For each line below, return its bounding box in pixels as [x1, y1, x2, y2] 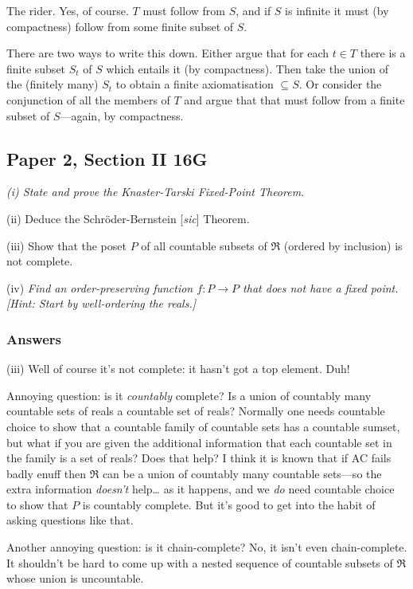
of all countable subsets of [141, 237, 267, 253]
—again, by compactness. [60, 107, 184, 124]
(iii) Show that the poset [6, 237, 127, 253]
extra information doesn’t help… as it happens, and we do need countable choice [6, 481, 395, 497]
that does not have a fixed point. [243, 279, 399, 296]
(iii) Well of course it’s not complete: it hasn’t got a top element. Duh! [6, 360, 350, 377]
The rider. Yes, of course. [6, 2, 129, 18]
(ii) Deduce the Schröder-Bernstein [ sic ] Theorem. [6, 210, 250, 226]
